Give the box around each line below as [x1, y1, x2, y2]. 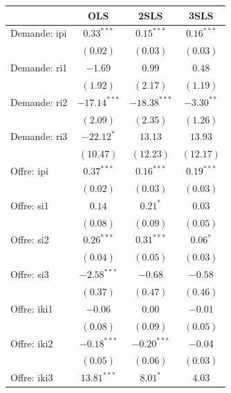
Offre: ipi [10, 164, 48, 178]
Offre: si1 [10, 198, 49, 212]
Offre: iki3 [10, 370, 53, 385]
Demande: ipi [10, 26, 67, 40]
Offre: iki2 [10, 335, 53, 350]
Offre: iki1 [10, 301, 53, 315]
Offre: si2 [10, 232, 49, 247]
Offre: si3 [10, 267, 49, 281]
